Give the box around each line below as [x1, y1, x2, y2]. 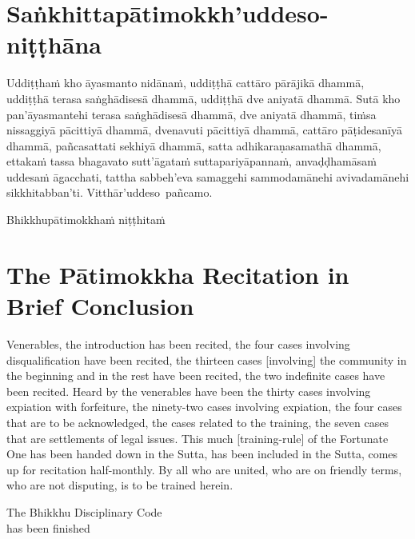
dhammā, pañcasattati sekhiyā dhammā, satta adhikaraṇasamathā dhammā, [6, 137, 381, 154]
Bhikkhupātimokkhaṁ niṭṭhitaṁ [6, 211, 166, 228]
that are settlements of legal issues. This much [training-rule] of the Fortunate [6, 429, 389, 446]
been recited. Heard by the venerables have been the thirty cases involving [6, 382, 371, 399]
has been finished [6, 519, 90, 536]
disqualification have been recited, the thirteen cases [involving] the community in [6, 351, 407, 368]
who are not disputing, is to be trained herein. [6, 477, 233, 493]
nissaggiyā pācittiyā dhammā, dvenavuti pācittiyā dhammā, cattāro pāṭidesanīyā [6, 122, 402, 138]
